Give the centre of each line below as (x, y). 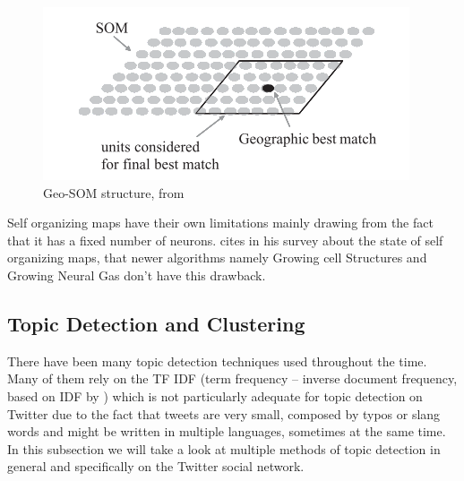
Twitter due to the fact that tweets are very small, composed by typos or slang (224, 413)
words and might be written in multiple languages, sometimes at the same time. (227, 431)
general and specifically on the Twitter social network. (156, 466)
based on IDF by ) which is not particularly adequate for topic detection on (215, 395)
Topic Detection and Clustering (156, 323)
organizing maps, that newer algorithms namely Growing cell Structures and (217, 258)
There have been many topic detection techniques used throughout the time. (217, 361)
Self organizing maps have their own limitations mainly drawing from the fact (220, 223)
